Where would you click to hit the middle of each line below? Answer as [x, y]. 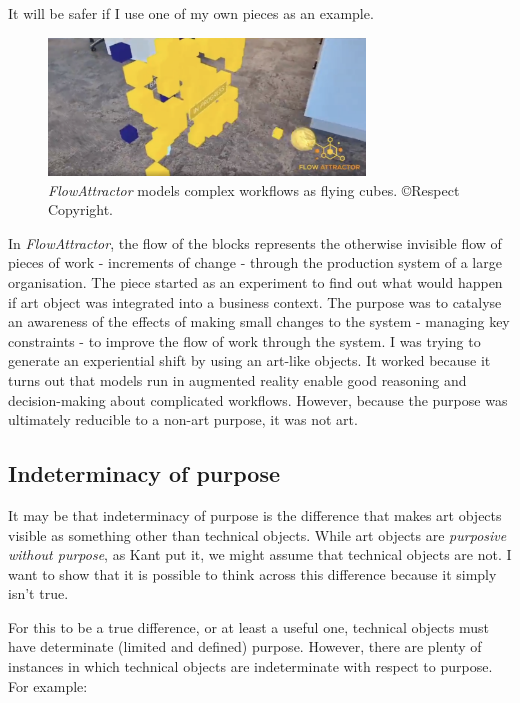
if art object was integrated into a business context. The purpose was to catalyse [255, 301]
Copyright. [81, 209]
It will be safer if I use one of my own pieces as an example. [191, 13]
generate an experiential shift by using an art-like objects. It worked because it [249, 360]
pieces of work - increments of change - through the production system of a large [255, 262]
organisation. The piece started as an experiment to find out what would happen [255, 281]
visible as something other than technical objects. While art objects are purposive [257, 534]
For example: [48, 685]
